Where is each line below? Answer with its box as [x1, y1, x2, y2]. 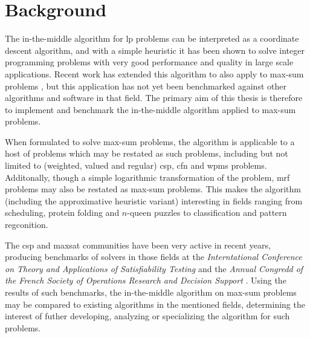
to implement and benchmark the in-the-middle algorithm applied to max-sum [5, 103, 296, 115]
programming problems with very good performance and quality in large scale [5, 56, 294, 68]
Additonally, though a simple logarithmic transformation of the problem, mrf [5, 171, 290, 183]
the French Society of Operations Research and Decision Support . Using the [5, 274, 286, 287]
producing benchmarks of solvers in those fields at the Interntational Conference [5, 250, 302, 263]
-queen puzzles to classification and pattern [127, 206, 287, 219]
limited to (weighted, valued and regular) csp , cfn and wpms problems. [5, 159, 267, 172]
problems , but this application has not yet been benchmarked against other [5, 79, 286, 92]
